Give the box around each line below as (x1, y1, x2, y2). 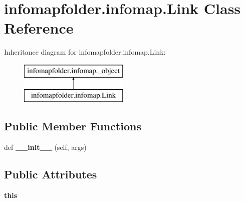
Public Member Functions (4, 118, 141, 134)
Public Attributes (4, 166, 97, 182)
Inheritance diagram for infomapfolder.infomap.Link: (4, 47, 166, 57)
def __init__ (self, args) (4, 142, 87, 152)
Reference (4, 18, 74, 38)
